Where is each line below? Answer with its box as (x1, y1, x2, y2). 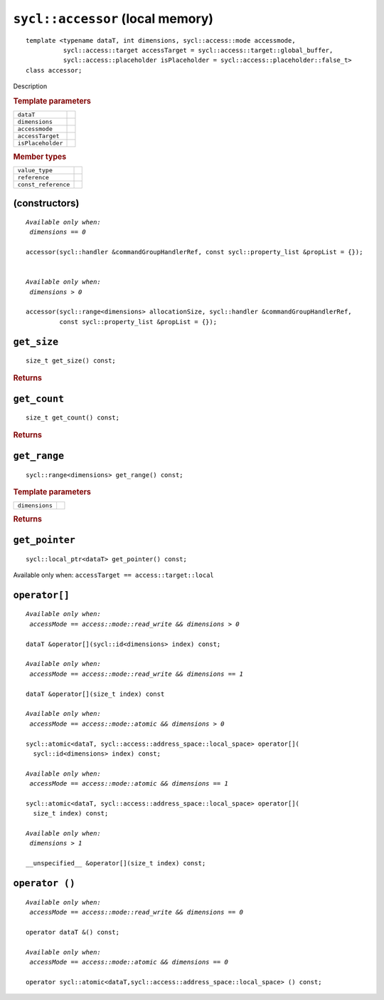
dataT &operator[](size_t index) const (26, 689, 165, 698)
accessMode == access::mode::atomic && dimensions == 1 (29, 780, 229, 788)
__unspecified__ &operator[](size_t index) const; (26, 859, 206, 868)
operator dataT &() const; (26, 928, 120, 936)
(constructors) (13, 197, 80, 209)
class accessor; (26, 66, 82, 74)
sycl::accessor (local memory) (13, 11, 213, 26)
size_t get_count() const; (26, 414, 120, 422)
